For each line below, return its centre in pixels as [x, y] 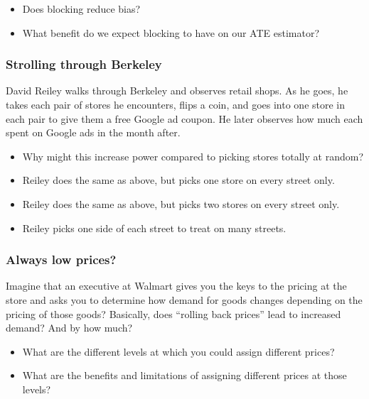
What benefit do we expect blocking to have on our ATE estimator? [171, 32]
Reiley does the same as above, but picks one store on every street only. [178, 180]
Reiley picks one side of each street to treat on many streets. [154, 228]
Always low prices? [61, 259]
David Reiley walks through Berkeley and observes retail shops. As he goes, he [177, 91]
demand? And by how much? [69, 328]
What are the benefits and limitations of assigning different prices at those [184, 375]
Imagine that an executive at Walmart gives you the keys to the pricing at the [176, 286]
